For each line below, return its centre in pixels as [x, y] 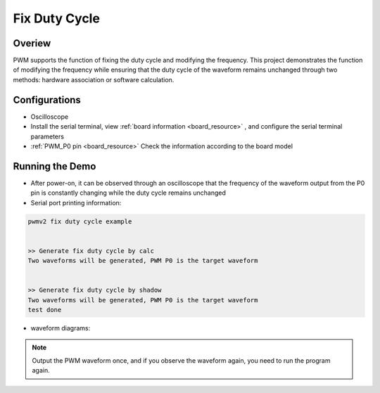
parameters [47, 136]
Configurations [47, 99]
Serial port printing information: [76, 202]
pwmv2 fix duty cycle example [80, 221]
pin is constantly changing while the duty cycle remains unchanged [128, 193]
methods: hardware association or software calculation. [94, 79]
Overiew [32, 43]
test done [45, 310]
